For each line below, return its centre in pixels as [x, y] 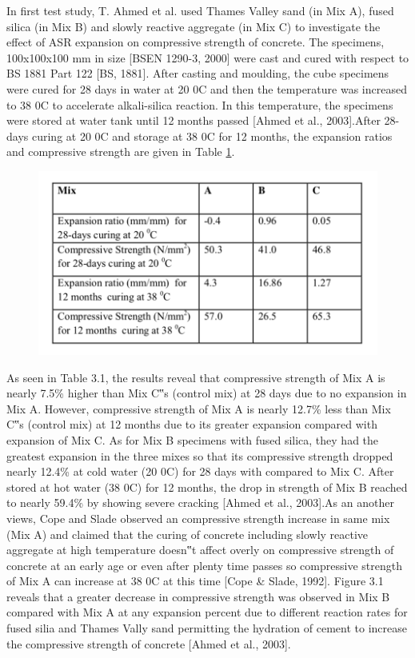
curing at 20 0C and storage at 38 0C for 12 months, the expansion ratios [212, 136]
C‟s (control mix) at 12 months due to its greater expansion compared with [192, 424]
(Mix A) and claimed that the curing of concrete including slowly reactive [188, 534]
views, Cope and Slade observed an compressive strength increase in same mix [198, 518]
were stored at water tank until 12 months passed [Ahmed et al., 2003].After [194, 120]
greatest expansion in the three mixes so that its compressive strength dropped [200, 455]
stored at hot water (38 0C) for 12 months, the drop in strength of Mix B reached [207, 487]
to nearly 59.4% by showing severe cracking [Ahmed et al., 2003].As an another [200, 502]
